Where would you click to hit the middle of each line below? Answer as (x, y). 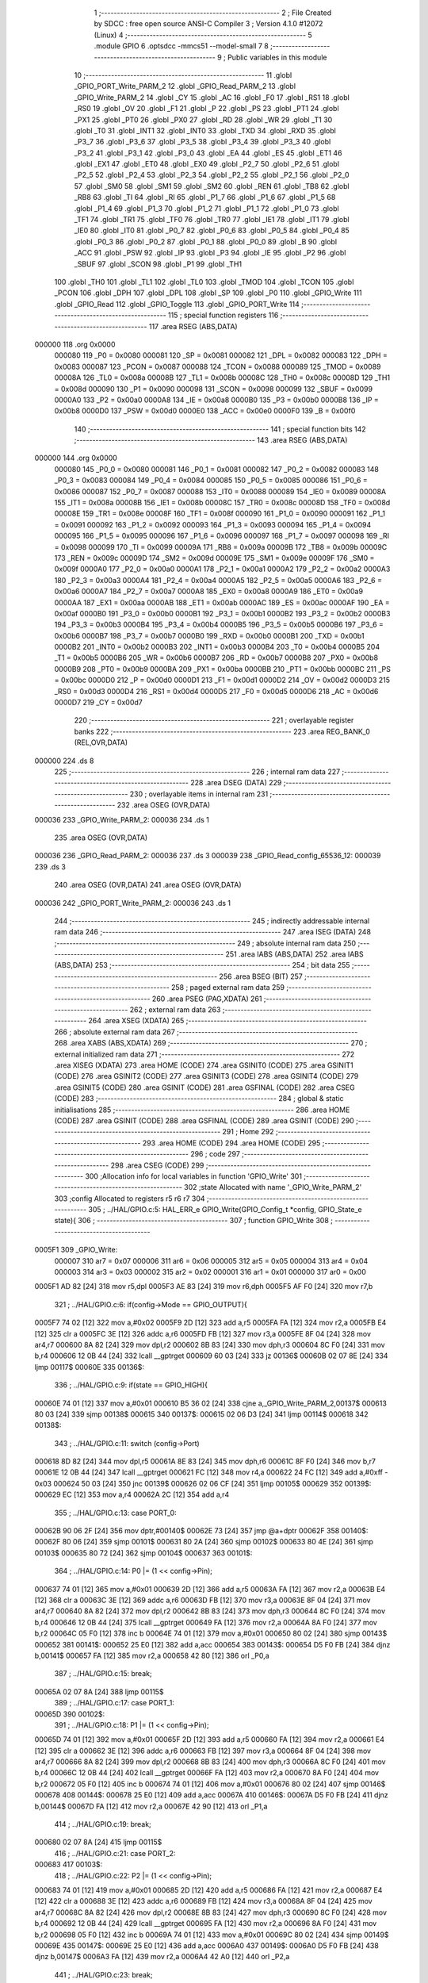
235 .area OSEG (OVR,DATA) (101, 838)
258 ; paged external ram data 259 (228, 988)
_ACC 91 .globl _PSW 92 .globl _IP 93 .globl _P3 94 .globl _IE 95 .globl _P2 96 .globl (210, 253)
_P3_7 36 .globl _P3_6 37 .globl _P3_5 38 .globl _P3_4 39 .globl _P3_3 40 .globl (203, 142)
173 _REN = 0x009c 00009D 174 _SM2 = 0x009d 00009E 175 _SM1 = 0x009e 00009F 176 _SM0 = (214, 558)
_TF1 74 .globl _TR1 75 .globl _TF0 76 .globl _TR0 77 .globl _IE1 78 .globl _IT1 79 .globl (212, 220)
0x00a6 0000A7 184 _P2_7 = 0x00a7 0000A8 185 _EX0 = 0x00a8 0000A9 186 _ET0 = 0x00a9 (209, 592)
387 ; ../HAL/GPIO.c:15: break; (103, 1674)
